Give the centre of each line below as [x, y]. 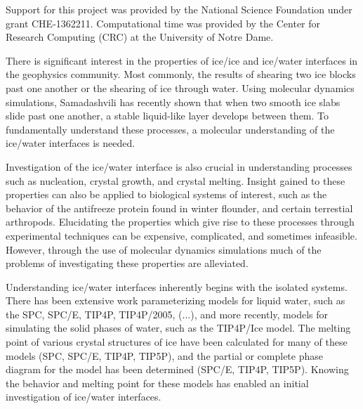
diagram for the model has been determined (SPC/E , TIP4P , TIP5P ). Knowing [177, 369]
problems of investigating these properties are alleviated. [127, 263]
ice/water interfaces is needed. [71, 143]
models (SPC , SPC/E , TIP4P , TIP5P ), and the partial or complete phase [164, 355]
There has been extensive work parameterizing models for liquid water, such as [176, 300]
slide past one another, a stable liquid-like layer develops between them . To [167, 116]
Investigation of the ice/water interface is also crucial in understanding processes [179, 166]
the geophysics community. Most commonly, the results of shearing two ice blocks [181, 74]
